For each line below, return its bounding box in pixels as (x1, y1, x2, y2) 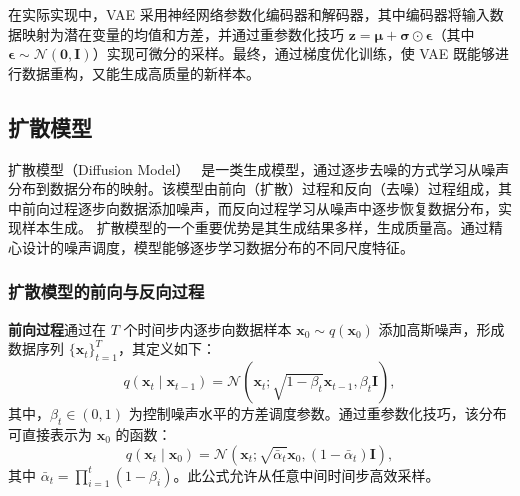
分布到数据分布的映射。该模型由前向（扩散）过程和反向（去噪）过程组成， (8, 178, 498, 199)
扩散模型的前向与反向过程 (8, 279, 205, 304)
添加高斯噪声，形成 (378, 318, 505, 339)
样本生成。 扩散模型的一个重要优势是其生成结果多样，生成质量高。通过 (21, 217, 489, 238)
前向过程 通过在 (8, 318, 106, 339)
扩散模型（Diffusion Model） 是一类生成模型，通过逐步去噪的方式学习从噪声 (8, 158, 510, 179)
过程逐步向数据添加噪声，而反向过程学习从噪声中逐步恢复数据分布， (49, 197, 498, 218)
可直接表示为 (8, 423, 92, 444)
